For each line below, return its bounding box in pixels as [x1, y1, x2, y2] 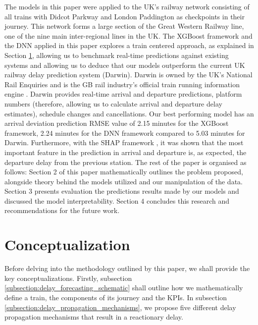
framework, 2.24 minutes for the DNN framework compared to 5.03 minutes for [4, 127, 245, 138]
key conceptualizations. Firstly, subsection [4, 272, 132, 283]
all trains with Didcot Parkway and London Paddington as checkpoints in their [4, 11, 245, 21]
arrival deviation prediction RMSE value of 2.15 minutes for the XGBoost [4, 118, 229, 128]
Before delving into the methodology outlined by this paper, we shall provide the [4, 263, 250, 273]
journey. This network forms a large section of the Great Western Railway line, [4, 21, 244, 31]
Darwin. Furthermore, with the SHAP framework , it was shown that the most [4, 137, 244, 148]
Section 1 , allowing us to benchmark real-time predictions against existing [4, 50, 229, 60]
